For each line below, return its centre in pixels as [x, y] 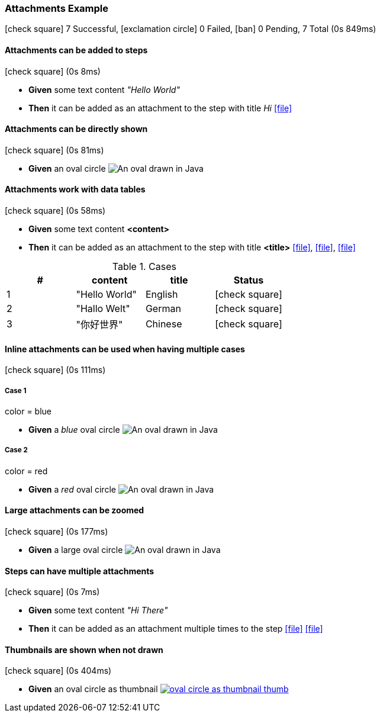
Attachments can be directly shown [76, 129]
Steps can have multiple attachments [80, 571]
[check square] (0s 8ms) [53, 71]
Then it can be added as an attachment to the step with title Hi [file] [160, 108]
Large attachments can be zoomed [75, 510]
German [163, 309]
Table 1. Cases [144, 267]
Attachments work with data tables [75, 189]
